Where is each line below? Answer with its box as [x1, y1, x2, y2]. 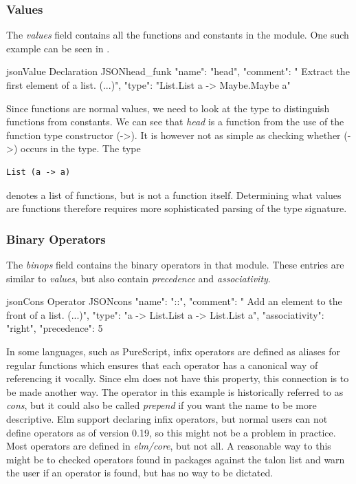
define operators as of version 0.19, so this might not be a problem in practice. [6, 425, 336, 439]
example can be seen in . [6, 41, 110, 55]
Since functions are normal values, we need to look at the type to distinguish [6, 101, 330, 115]
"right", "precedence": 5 [6, 321, 103, 335]
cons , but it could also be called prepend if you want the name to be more [6, 398, 317, 412]
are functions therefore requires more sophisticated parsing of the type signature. [6, 201, 347, 215]
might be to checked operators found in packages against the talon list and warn [6, 452, 345, 466]
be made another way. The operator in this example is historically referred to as [6, 384, 344, 399]
